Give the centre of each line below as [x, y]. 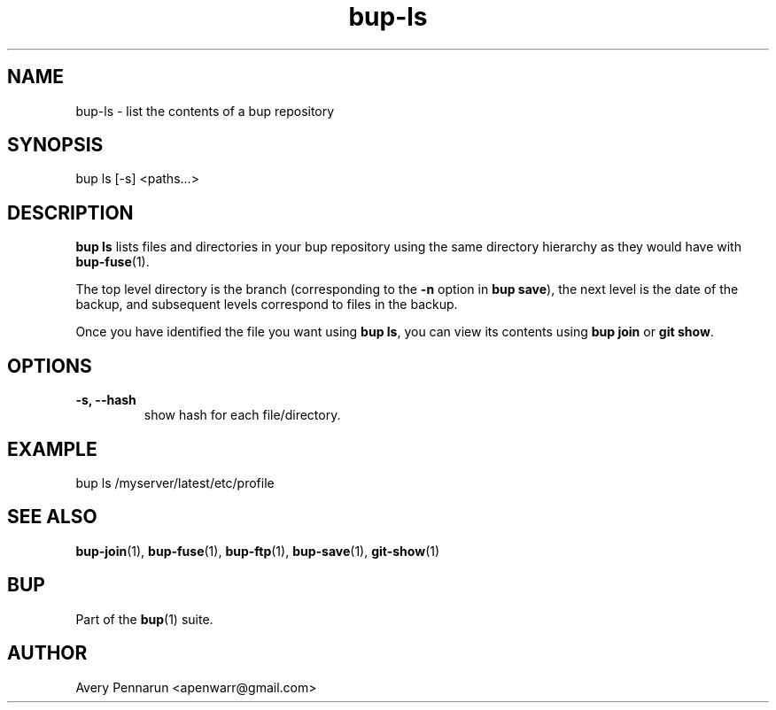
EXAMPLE [52, 449]
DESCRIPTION [70, 212]
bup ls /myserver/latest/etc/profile [175, 482]
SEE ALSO [52, 517]
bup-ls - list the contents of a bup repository [205, 111]
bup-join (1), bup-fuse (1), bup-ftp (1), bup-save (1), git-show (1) [258, 551]
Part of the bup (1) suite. [144, 619]
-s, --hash [106, 400]
